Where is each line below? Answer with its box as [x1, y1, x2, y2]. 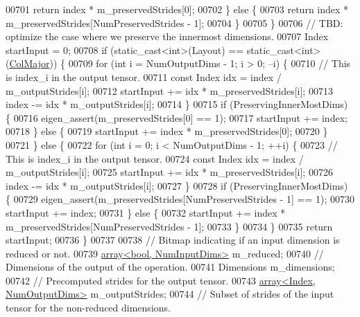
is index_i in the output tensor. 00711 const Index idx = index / [6, 69, 282, 84]
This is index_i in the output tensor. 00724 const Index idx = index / [6, 151, 304, 165]
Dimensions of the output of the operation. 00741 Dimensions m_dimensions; [6, 260, 335, 274]
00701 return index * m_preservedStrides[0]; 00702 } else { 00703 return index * [6, 2, 349, 16]
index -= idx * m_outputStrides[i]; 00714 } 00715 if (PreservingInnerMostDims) [6, 97, 348, 111]
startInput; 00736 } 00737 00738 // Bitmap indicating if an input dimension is [6, 233, 340, 247]
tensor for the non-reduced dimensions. [6, 300, 171, 315]
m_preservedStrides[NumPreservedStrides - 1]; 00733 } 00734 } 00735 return [6, 219, 333, 233]
